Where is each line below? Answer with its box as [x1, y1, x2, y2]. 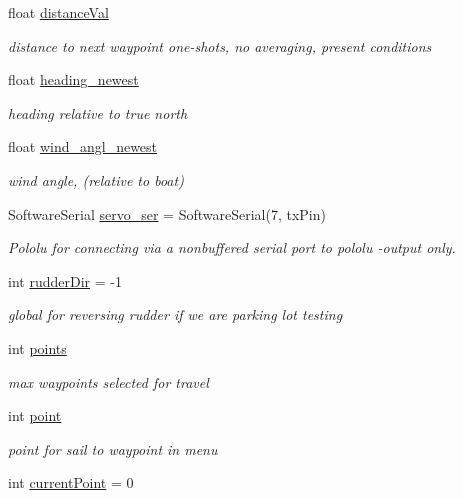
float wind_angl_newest [8, 136, 158, 157]
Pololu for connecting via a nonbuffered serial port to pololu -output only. [8, 237, 456, 258]
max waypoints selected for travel [8, 371, 209, 392]
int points [8, 337, 67, 358]
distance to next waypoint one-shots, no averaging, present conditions [8, 35, 432, 56]
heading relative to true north [8, 102, 188, 123]
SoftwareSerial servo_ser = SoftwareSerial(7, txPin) [8, 203, 326, 224]
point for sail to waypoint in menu [8, 438, 218, 459]
